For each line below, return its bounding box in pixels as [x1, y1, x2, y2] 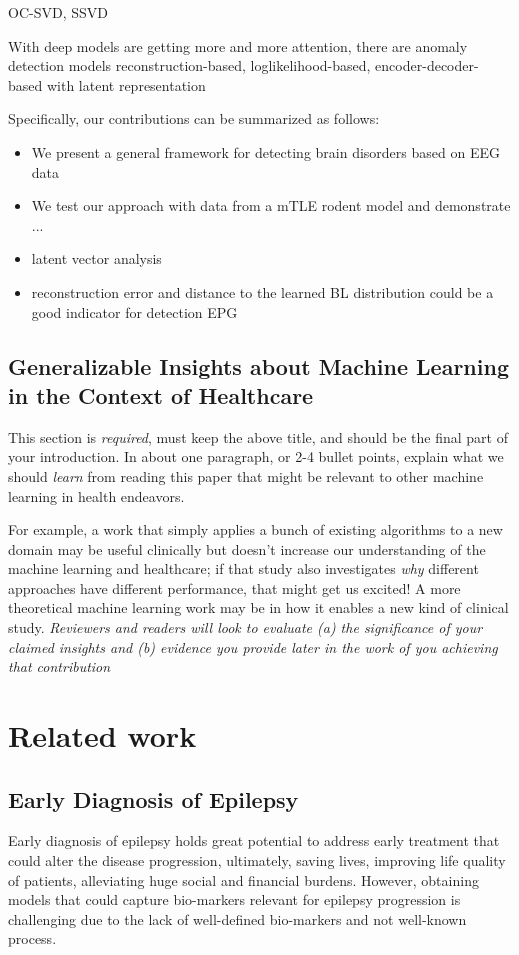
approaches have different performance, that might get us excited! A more [8, 577, 461, 598]
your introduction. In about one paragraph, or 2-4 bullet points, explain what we [8, 446, 504, 467]
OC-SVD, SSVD [8, 2, 108, 22]
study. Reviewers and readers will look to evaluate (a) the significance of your [8, 617, 483, 638]
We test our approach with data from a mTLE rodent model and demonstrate [31, 195, 511, 216]
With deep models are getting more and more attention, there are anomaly [8, 35, 468, 56]
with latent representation [46, 74, 206, 95]
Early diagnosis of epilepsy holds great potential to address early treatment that [8, 830, 500, 851]
